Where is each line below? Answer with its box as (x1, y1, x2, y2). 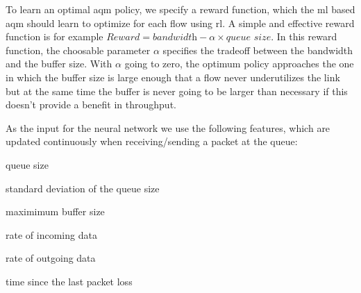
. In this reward (271, 29, 337, 44)
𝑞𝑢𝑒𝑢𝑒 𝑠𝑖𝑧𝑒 (226, 33, 271, 43)
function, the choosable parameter (6, 42, 151, 57)
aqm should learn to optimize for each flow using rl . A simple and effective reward (6, 15, 355, 30)
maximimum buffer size (6, 204, 105, 219)
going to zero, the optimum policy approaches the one (124, 56, 354, 71)
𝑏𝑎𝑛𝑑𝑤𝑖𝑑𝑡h (153, 33, 198, 43)
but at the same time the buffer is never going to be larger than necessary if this (6, 83, 348, 98)
